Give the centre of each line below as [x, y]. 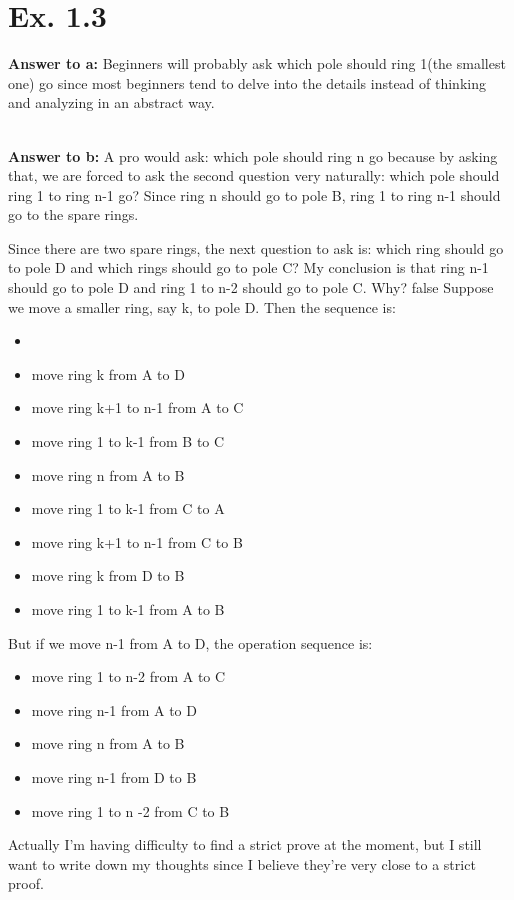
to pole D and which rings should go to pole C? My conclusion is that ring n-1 [248, 267]
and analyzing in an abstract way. [111, 102]
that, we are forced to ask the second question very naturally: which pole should [254, 175]
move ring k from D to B [108, 575]
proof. [26, 883]
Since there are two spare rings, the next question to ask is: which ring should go [256, 247]
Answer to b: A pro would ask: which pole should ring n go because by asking [253, 155]
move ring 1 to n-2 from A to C [128, 676]
